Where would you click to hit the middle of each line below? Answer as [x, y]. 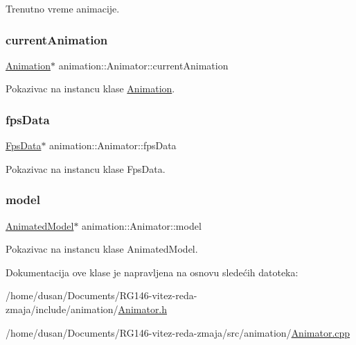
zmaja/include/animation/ [62, 309]
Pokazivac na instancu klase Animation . [90, 89]
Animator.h [143, 309]
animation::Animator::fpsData [113, 145]
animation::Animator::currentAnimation [143, 65]
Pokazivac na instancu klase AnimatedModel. [102, 249]
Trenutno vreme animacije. [63, 8]
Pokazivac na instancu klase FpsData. [86, 168]
